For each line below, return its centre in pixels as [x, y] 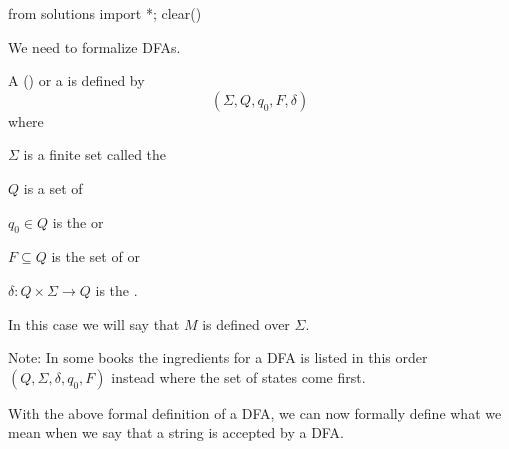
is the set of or [95, 256]
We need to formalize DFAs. [94, 46]
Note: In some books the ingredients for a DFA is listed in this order [218, 357]
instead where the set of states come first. [238, 376]
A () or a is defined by [76, 80]
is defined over [246, 323]
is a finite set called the [95, 154]
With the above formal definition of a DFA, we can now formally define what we [255, 412]
